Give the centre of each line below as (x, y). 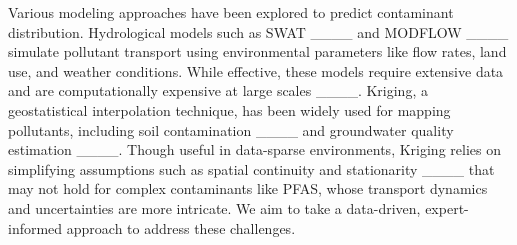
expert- (447, 207)
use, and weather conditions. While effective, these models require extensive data (256, 70)
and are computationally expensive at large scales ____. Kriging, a (218, 90)
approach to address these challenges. (181, 227)
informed (35, 227)
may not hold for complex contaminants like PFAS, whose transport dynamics (248, 188)
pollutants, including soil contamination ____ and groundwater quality (231, 129)
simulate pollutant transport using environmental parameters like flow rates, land (257, 51)
